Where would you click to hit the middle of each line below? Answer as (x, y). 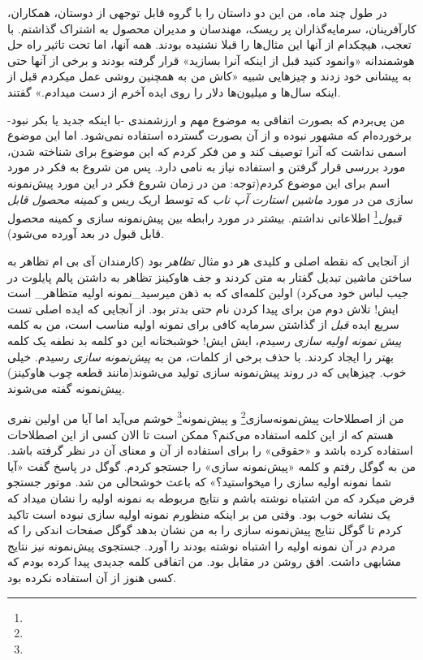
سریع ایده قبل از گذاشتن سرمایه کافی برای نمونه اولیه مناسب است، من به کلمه (203, 324)
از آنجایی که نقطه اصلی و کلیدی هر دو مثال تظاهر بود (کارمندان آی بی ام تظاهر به (209, 260)
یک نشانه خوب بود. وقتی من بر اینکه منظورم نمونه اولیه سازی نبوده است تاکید (199, 513)
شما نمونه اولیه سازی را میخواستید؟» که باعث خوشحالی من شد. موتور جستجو (199, 482)
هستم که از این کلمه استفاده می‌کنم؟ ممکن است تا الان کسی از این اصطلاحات (201, 434)
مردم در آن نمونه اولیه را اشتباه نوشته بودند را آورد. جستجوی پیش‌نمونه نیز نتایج (201, 545)
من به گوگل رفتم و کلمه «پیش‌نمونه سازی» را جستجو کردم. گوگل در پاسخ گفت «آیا (212, 466)
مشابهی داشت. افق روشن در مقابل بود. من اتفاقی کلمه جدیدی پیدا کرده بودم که (205, 561)
